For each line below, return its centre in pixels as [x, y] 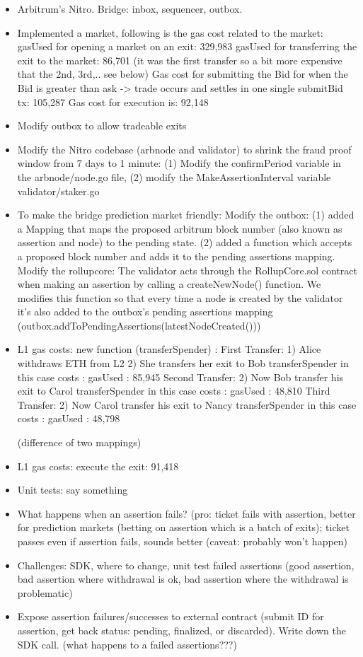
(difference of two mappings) [79, 442]
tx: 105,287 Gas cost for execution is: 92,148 [113, 101]
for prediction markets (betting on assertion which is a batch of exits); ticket [183, 527]
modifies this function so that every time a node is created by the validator [180, 297]
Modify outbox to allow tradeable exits [102, 126]
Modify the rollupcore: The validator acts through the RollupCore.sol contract [187, 270]
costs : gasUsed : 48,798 [69, 418]
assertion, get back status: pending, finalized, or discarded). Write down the [181, 630]
